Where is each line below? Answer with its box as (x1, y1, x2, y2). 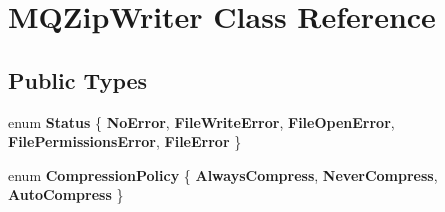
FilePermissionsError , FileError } (8, 131, 242, 152)
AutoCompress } (8, 184, 124, 205)
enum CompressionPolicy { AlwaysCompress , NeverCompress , (8, 164, 438, 185)
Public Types (8, 64, 148, 95)
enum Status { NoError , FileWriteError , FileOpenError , (8, 111, 395, 132)
